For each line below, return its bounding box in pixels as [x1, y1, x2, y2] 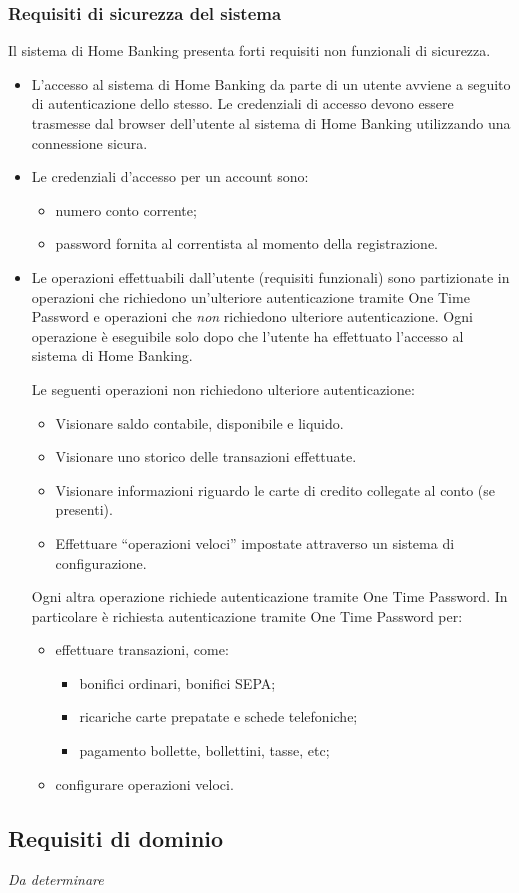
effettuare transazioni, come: [55, 639, 229, 660]
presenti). [55, 499, 113, 520]
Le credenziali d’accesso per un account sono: [31, 166, 309, 187]
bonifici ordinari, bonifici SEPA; [79, 672, 276, 693]
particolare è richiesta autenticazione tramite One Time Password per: [31, 605, 463, 626]
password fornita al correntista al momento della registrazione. [55, 233, 439, 254]
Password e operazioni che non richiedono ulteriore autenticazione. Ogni [31, 306, 473, 327]
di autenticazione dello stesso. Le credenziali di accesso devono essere [31, 93, 454, 114]
